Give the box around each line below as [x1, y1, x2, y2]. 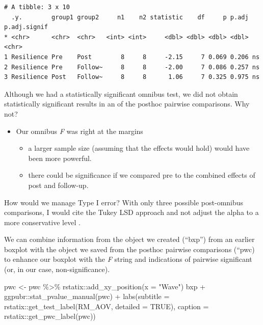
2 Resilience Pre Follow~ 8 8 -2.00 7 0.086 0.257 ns [4, 63, 260, 71]
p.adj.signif [4, 23, 48, 31]
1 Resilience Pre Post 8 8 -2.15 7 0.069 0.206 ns [4, 53, 260, 61]
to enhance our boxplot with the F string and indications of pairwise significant [4, 254, 252, 264]
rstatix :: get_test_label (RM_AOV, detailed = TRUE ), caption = [4, 301, 209, 311]
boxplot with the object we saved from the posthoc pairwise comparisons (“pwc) [4, 243, 255, 254]
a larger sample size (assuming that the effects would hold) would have [28, 143, 250, 153]
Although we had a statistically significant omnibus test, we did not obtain [4, 88, 238, 99]
